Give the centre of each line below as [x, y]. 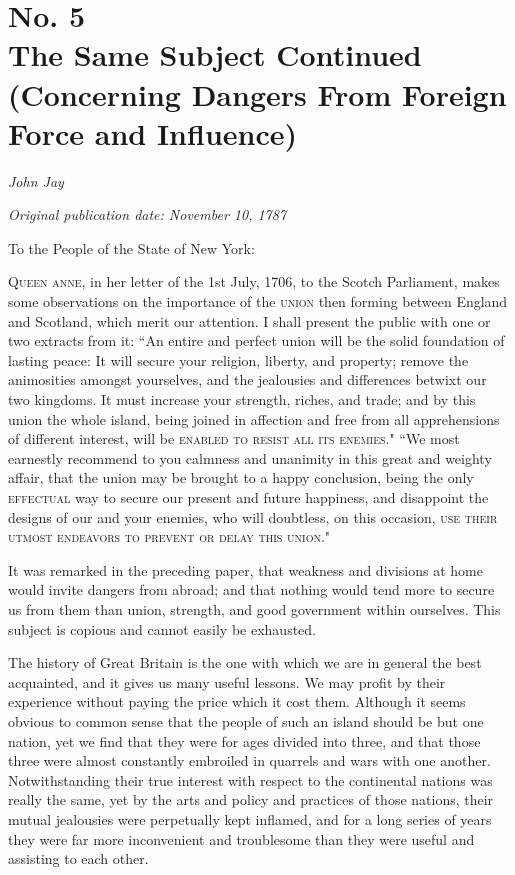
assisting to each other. [78, 858]
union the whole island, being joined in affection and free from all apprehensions [254, 418]
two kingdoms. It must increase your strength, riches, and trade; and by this [242, 399]
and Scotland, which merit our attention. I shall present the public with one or [249, 320]
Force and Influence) [153, 132]
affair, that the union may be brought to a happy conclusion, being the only [241, 477]
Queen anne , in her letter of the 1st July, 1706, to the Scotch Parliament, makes [254, 281]
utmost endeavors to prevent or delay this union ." [169, 536]
